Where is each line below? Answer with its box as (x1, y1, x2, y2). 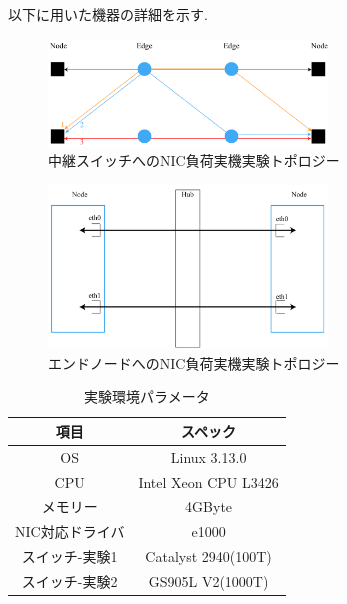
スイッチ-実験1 (21, 546, 118, 567)
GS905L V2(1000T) (148, 570, 269, 591)
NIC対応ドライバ (15, 521, 125, 542)
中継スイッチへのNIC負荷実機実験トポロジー (48, 150, 340, 171)
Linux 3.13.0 (170, 446, 247, 467)
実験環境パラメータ (84, 386, 210, 407)
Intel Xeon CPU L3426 (138, 471, 279, 492)
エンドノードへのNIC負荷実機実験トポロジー (48, 352, 340, 373)
